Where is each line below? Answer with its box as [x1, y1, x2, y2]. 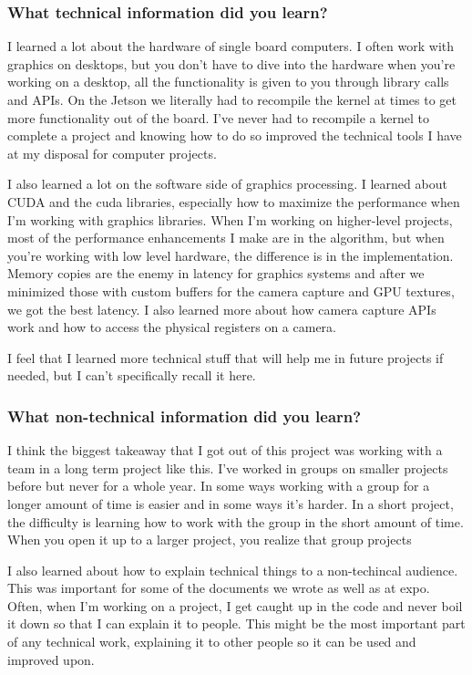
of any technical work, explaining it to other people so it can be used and [7, 632, 416, 651]
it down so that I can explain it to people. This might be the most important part [7, 614, 466, 633]
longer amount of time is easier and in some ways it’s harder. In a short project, [7, 493, 454, 513]
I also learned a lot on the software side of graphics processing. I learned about [7, 174, 447, 193]
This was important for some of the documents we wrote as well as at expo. [7, 578, 430, 597]
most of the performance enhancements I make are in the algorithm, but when [7, 228, 445, 247]
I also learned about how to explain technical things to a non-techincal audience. [7, 560, 458, 579]
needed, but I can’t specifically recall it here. [7, 366, 256, 385]
